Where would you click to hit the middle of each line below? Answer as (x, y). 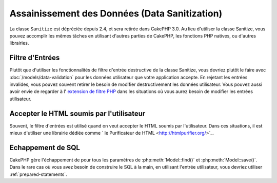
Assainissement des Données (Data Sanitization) (116, 13)
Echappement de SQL (45, 147)
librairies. (19, 43)
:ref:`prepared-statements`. (38, 174)
